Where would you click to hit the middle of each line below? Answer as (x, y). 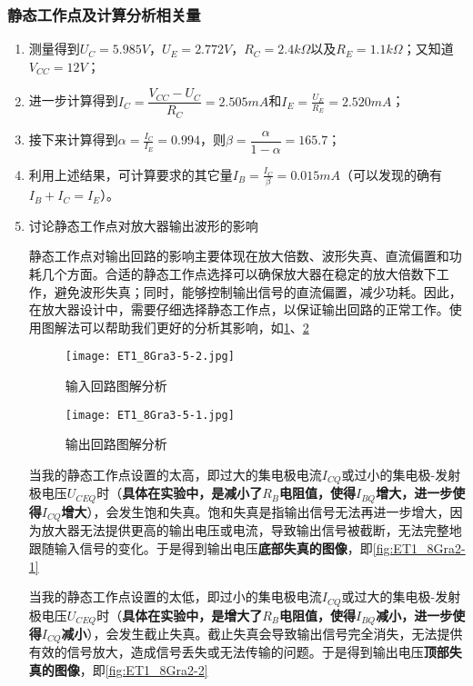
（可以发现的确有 (392, 174)
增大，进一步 (414, 493)
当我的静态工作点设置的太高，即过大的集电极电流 (175, 474)
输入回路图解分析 (116, 386)
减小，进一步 (414, 615)
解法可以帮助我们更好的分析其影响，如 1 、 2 (181, 327)
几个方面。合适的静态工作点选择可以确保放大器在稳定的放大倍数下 (239, 274)
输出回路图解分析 (116, 444)
